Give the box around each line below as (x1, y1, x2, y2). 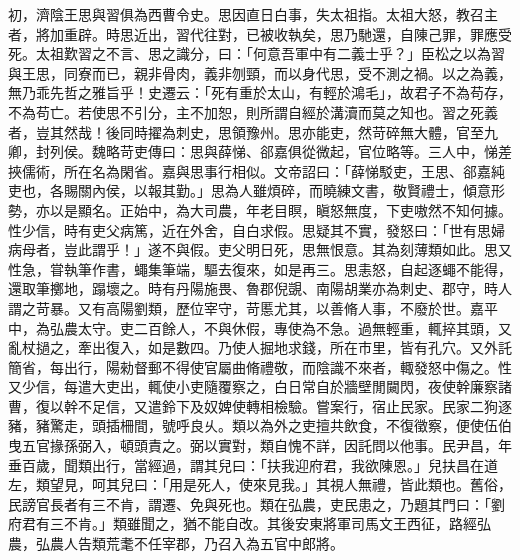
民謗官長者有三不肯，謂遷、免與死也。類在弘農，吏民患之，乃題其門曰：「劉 (8, 493, 505, 514)
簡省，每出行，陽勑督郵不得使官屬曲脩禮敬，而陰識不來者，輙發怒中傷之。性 (8, 356, 512, 377)
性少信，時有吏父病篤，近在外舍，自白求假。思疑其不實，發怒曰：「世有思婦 (8, 219, 505, 240)
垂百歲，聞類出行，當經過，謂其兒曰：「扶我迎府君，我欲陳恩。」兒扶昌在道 (8, 454, 498, 475)
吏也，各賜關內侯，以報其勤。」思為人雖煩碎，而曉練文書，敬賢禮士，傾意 (8, 180, 491, 201)
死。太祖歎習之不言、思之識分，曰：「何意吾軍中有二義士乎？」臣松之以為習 (8, 43, 505, 64)
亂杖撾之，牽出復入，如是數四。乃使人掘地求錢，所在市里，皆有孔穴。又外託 (8, 337, 512, 358)
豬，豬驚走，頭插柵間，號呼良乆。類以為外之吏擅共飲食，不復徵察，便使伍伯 (8, 415, 512, 436)
